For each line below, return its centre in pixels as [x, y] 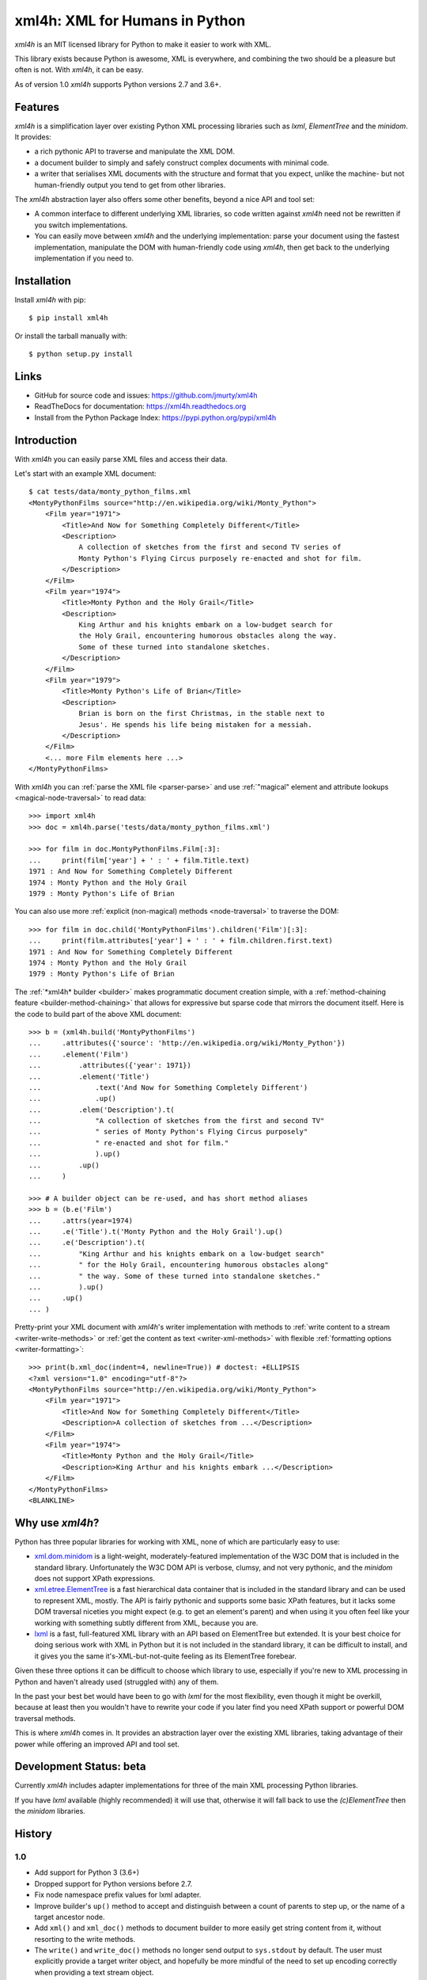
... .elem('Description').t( [102, 1110]
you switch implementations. [81, 225]
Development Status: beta [80, 1767]
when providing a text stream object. [94, 1972]
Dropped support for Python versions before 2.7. [113, 1883]
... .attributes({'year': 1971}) [110, 1066]
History [34, 1834]
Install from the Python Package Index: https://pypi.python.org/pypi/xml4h [155, 417]
